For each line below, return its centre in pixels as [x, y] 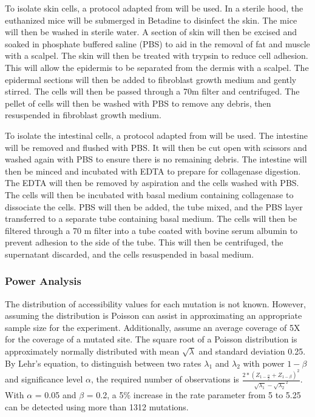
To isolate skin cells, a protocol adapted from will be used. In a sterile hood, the [154, 8]
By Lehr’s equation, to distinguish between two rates [103, 363]
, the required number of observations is [165, 379]
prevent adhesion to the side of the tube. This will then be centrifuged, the [144, 242]
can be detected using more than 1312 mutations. [97, 406]
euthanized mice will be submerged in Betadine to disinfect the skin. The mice [151, 20]
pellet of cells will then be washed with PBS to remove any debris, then [138, 103]
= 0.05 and [56, 395]
